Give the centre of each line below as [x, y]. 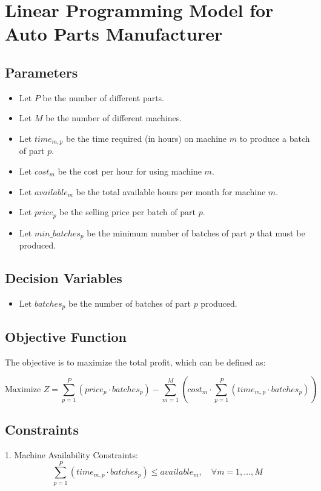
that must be [281, 232]
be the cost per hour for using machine [130, 171]
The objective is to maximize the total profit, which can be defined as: [135, 362]
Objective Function [66, 336]
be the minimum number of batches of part [167, 232]
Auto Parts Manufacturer [114, 34]
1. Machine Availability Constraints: [71, 455]
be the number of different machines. [114, 118]
